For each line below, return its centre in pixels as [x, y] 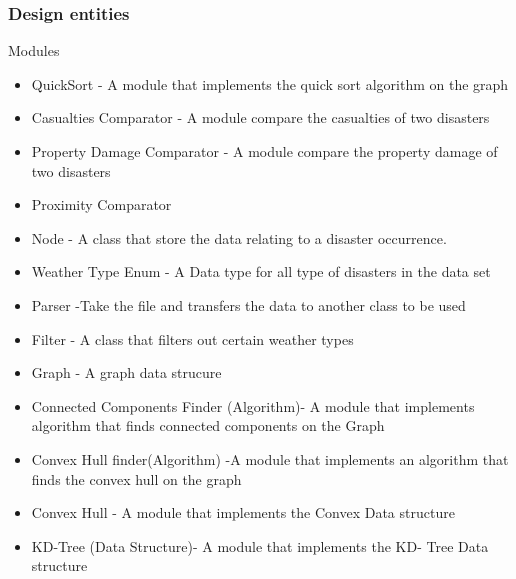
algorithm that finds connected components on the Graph [208, 425]
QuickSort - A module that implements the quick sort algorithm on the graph [270, 83]
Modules [34, 50]
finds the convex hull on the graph [136, 478]
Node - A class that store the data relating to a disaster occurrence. [239, 237]
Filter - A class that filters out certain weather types [192, 338]
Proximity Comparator [101, 204]
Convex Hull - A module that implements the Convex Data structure [243, 512]
